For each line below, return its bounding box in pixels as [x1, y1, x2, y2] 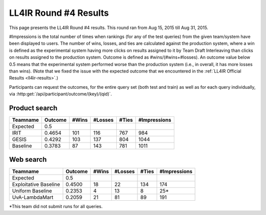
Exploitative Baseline [12, 181, 60, 188]
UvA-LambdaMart [12, 194, 54, 201]
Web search [9, 155, 47, 164]
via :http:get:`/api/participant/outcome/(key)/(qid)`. [9, 91, 112, 97]
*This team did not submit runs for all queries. [9, 204, 103, 210]
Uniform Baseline [12, 187, 52, 194]
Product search [9, 104, 58, 112]
